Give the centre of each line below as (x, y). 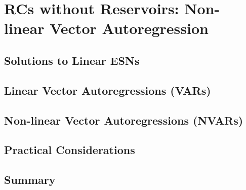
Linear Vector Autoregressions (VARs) (108, 90)
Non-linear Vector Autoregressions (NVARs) (124, 120)
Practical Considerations (70, 150)
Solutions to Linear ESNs (72, 60)
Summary (30, 180)
